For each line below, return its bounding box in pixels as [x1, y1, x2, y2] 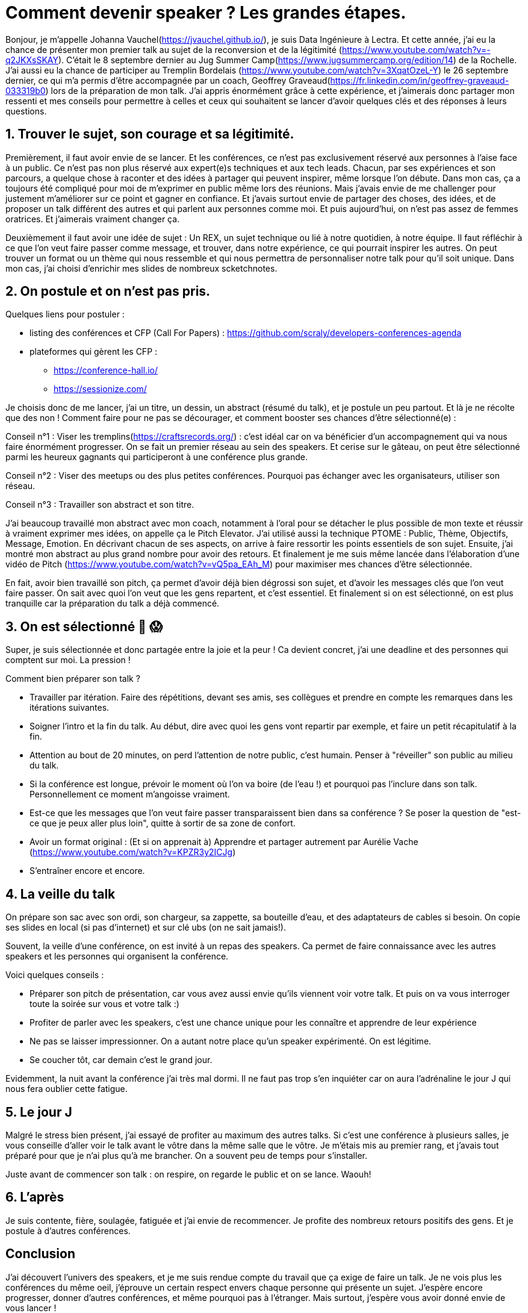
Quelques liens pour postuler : [5, 309, 125, 320]
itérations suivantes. [30, 702, 110, 713]
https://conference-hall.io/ [54, 365, 158, 376]
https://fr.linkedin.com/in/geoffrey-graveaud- [330, 75, 509, 86]
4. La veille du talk [5, 886, 116, 902]
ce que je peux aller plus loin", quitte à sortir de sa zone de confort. [30, 818, 296, 829]
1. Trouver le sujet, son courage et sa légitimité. [5, 126, 294, 142]
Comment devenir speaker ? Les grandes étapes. [5, 2, 406, 23]
